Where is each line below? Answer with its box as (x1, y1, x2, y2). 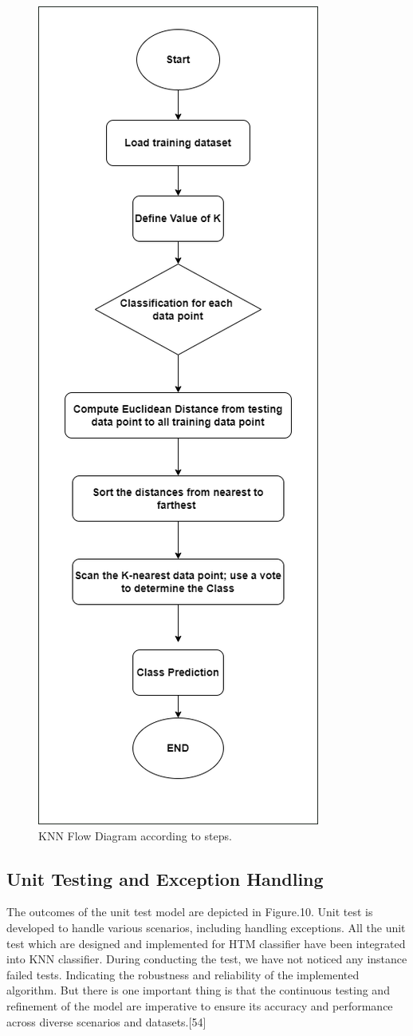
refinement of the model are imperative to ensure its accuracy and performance (6, 997, 393, 1014)
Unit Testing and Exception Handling (6, 866, 324, 891)
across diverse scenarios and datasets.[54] (6, 1013, 206, 1030)
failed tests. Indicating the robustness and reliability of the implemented (6, 966, 360, 982)
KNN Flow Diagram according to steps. (38, 827, 232, 843)
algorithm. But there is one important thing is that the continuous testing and (6, 982, 390, 998)
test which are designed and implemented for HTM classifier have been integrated (6, 935, 406, 951)
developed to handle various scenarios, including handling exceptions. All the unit (6, 919, 406, 935)
